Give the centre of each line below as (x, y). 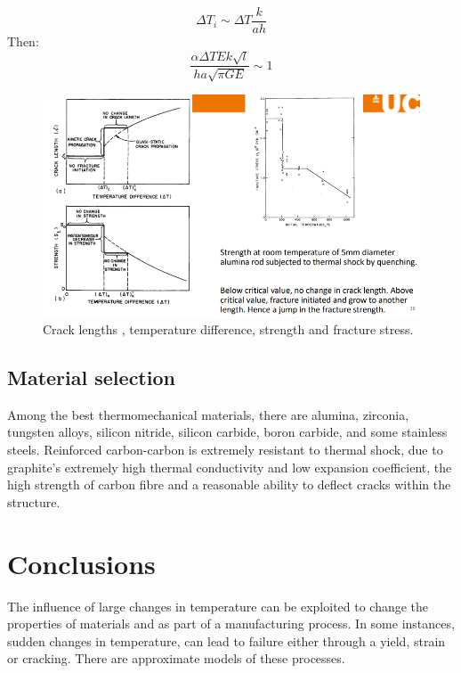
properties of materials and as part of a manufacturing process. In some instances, (231, 624)
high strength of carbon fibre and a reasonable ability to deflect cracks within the (229, 484)
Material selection (91, 378)
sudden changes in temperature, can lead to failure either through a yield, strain (226, 640)
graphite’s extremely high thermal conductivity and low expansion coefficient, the (230, 467)
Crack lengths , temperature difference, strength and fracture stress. (228, 329)
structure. (34, 501)
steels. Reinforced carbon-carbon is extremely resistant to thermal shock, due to (225, 450)
